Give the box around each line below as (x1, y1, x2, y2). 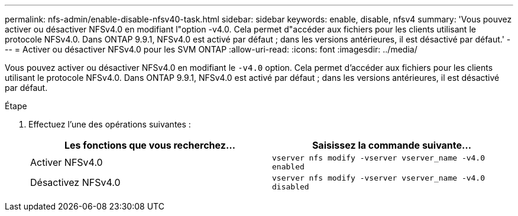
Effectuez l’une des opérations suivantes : (28, 119, 191, 129)
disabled (272, 182, 309, 191)
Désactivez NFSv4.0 (30, 176, 121, 188)
